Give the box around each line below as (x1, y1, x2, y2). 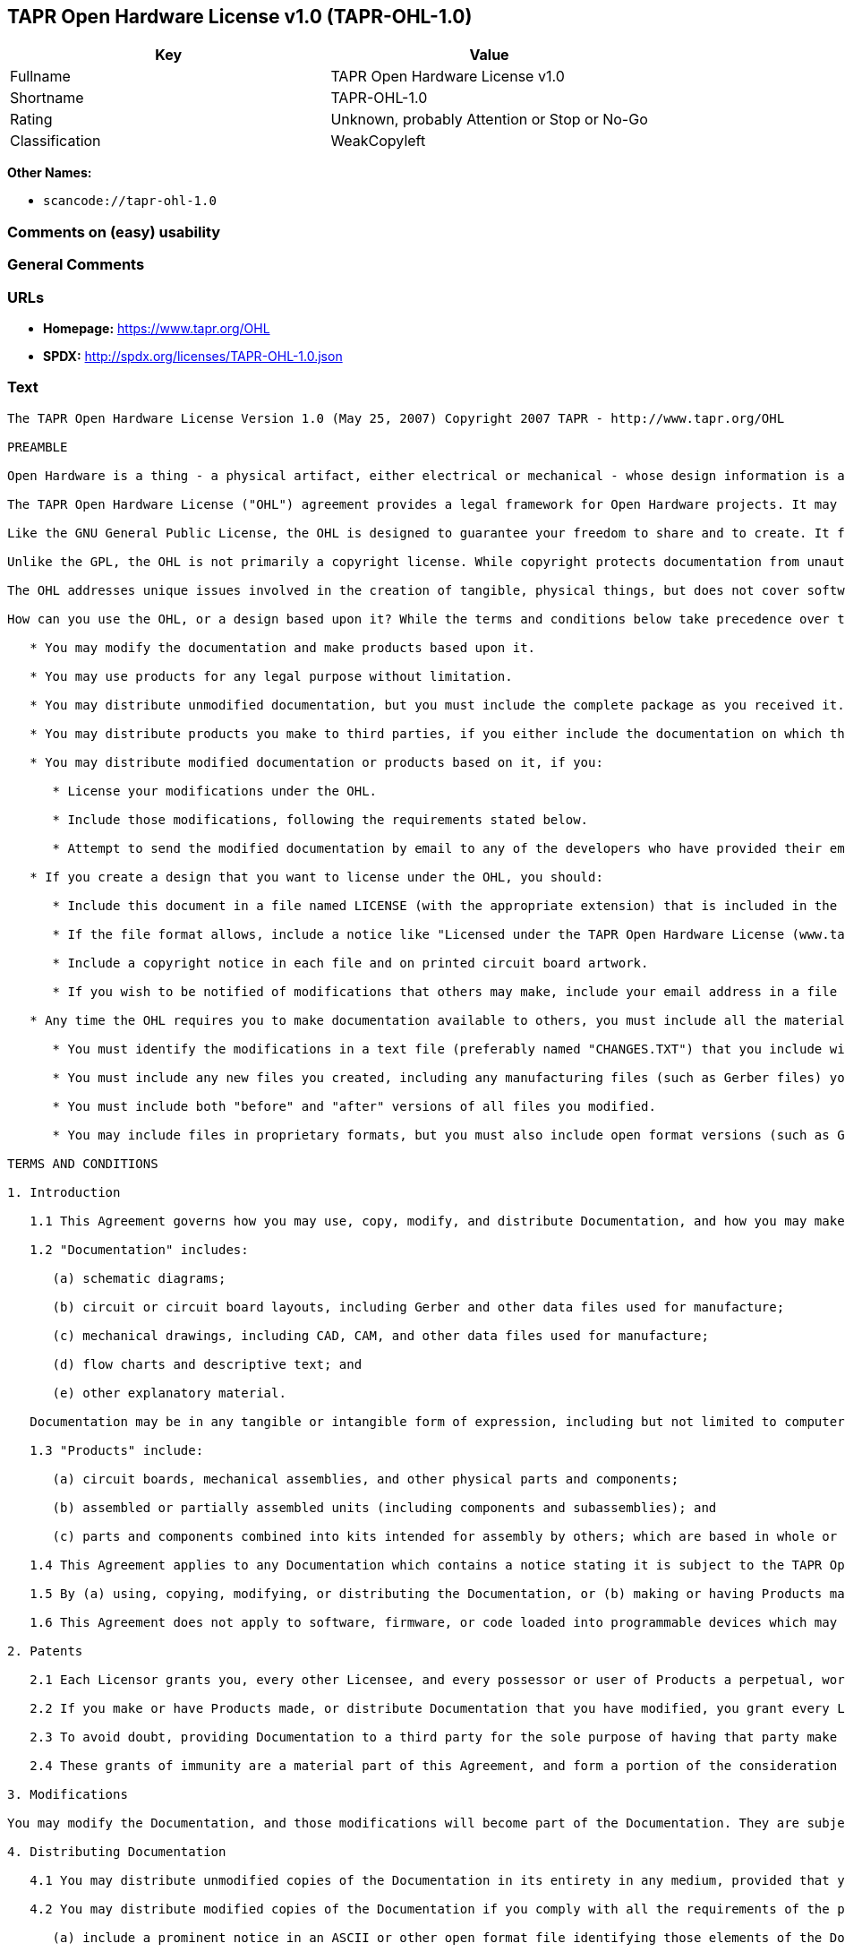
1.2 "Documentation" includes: (30, 1242, 249, 1257)
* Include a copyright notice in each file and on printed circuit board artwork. (52, 955, 649, 970)
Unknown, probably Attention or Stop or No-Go (330, 110, 648, 129)
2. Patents (7, 1643, 83, 1658)
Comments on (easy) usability (7, 222, 221, 241)
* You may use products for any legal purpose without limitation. (30, 668, 513, 684)
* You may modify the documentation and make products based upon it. (30, 640, 536, 655)
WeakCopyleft (330, 132, 426, 150)
